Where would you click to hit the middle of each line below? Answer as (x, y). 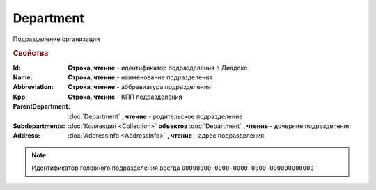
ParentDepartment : (41, 106)
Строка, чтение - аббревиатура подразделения (140, 87)
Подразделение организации (56, 39)
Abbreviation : (33, 87)
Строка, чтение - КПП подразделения (125, 97)
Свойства (31, 54)
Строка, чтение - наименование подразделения (140, 77)
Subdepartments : (39, 126)
